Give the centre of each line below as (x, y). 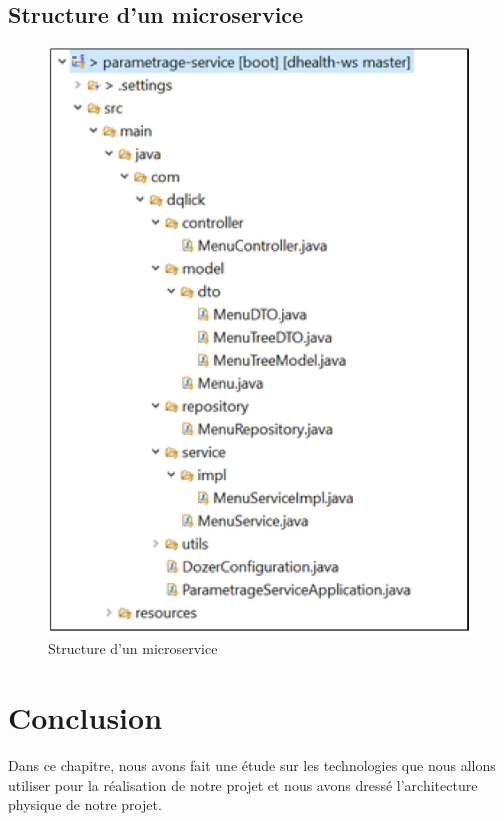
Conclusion (85, 717)
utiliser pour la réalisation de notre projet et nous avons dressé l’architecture (243, 784)
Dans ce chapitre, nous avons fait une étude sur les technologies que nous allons (252, 765)
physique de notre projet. (85, 804)
